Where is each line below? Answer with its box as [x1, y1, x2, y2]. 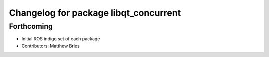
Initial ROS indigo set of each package [21, 36, 100, 42]
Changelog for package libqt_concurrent [9, 7, 181, 18]
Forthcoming [9, 22, 53, 31]
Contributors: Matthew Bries [21, 43, 80, 49]
